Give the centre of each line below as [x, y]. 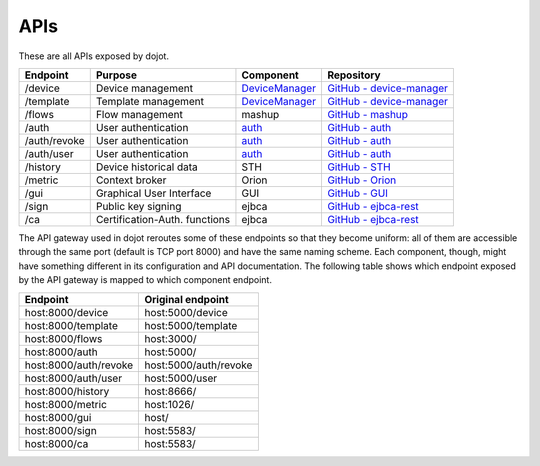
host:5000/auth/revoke [198, 365]
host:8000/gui [58, 417]
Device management [144, 88]
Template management [150, 101]
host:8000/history [67, 391]
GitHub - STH [358, 167]
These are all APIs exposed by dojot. [94, 56]
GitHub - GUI [357, 193]
